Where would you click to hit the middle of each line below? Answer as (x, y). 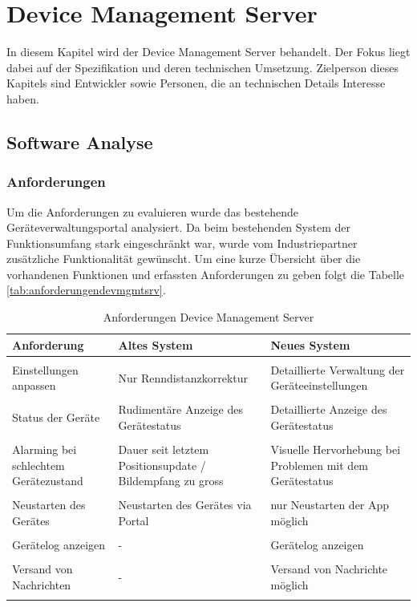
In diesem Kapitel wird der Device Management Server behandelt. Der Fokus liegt (208, 52)
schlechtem (38, 465)
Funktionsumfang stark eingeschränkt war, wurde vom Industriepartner (182, 243)
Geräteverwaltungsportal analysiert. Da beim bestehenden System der (178, 227)
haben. (23, 98)
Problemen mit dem (320, 465)
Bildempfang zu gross (171, 481)
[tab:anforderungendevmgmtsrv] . (86, 290)
